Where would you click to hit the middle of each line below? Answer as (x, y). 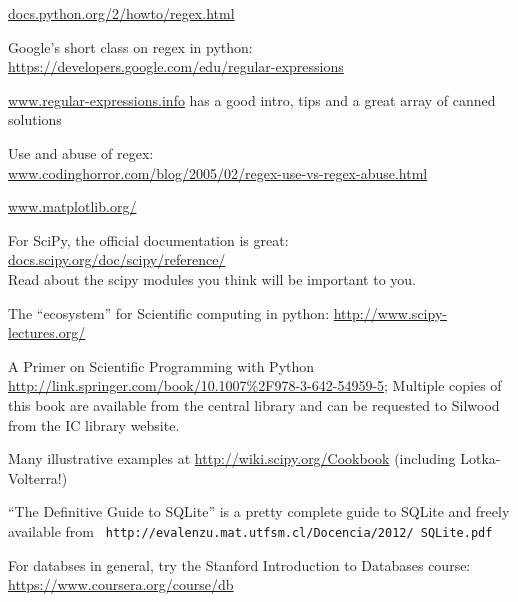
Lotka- (480, 458)
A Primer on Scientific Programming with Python (161, 365)
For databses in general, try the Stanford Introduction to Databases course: (239, 564)
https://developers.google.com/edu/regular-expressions (176, 66)
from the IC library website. (94, 424)
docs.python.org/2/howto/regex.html (121, 13)
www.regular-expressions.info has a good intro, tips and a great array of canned (252, 99)
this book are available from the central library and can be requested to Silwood (254, 404)
